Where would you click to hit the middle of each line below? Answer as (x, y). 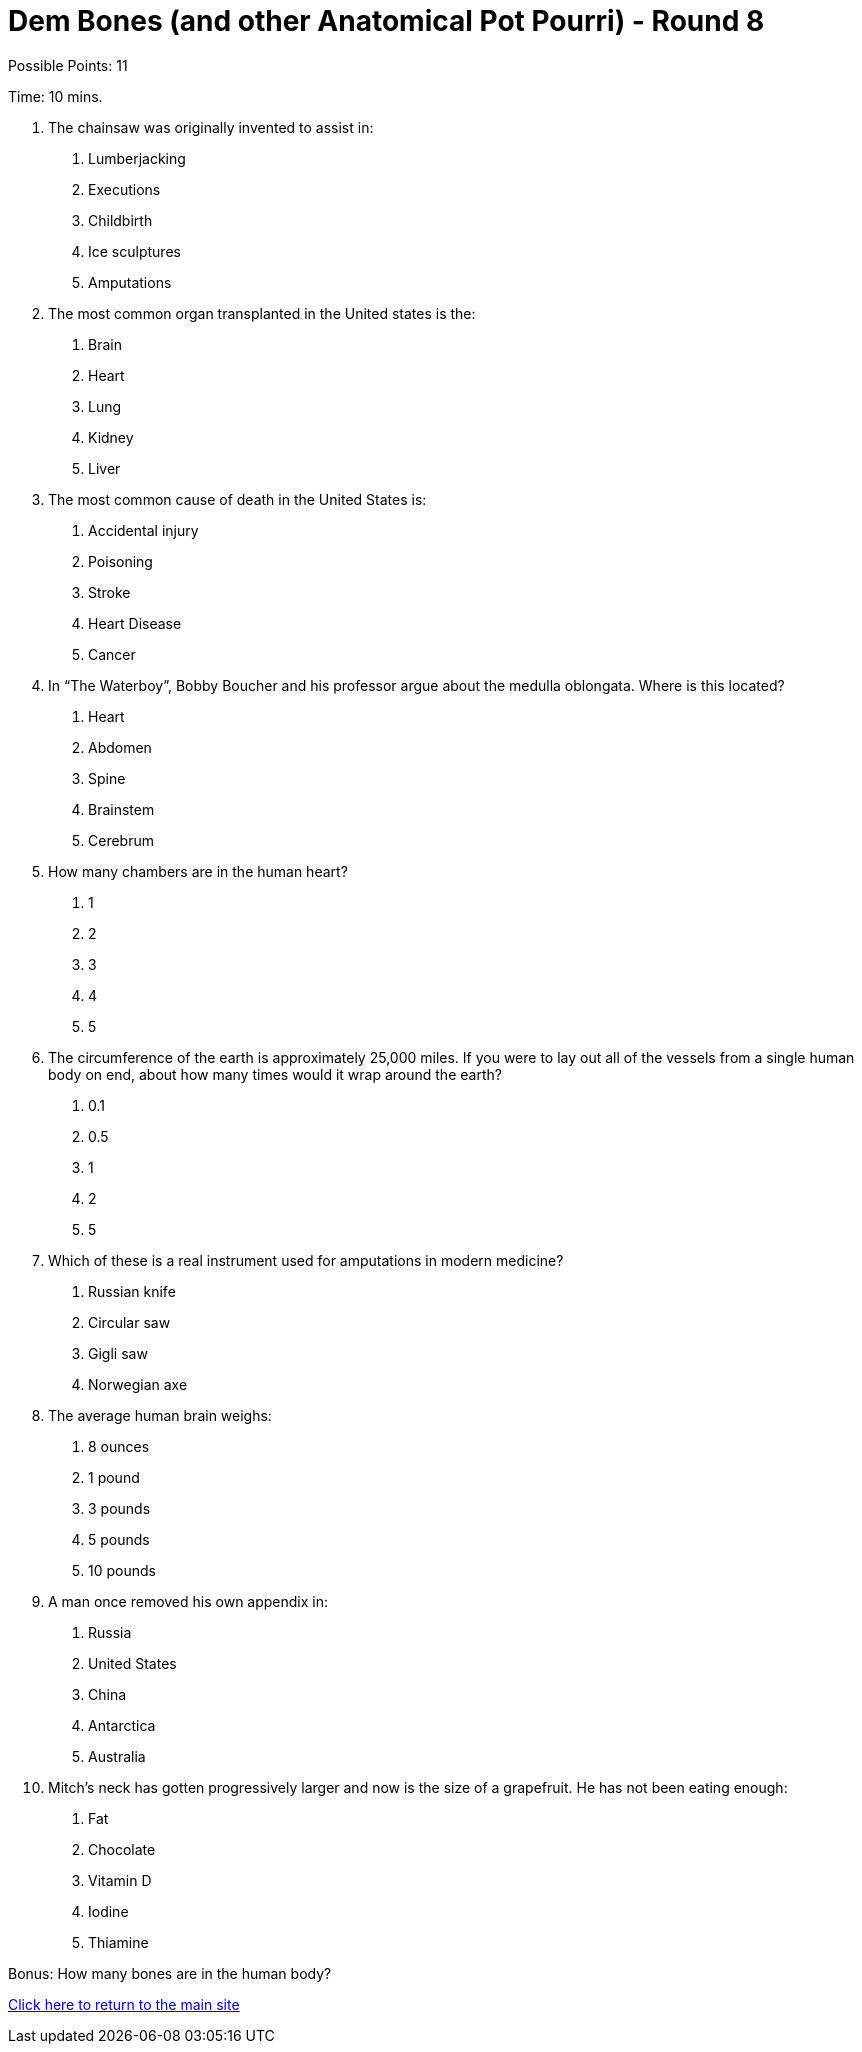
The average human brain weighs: (160, 1415)
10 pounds (122, 1570)
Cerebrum (121, 840)
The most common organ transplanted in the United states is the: (262, 313)
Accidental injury (143, 530)
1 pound (114, 1477)
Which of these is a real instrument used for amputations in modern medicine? (306, 1260)
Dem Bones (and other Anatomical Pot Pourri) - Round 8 (386, 21)
